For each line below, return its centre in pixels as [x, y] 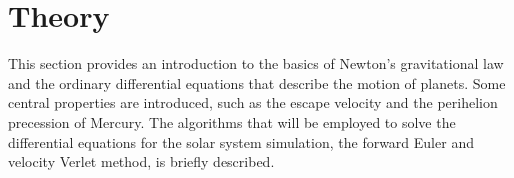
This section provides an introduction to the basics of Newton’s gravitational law [256, 63]
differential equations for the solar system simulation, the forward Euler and [241, 141]
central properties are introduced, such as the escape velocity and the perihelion [253, 102]
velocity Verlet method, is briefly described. [141, 161]
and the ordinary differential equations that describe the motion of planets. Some [257, 82]
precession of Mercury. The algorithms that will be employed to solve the [232, 121]
